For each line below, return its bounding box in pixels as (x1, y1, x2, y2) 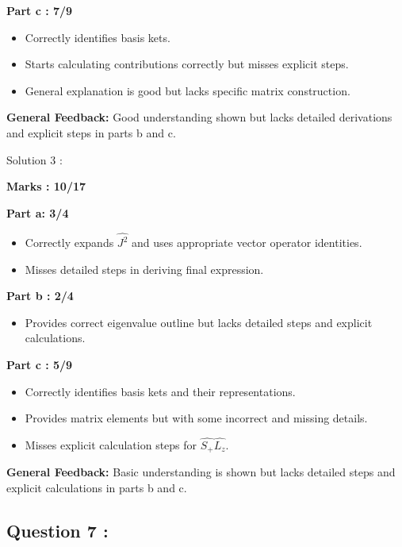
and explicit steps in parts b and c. (6, 124, 176, 141)
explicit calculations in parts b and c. (6, 480, 187, 496)
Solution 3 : (6, 151, 63, 168)
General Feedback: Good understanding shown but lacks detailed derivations (6, 109, 392, 125)
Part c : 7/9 (6, 2, 73, 18)
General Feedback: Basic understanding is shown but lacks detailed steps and (6, 464, 396, 480)
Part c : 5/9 (6, 356, 73, 373)
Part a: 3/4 (6, 204, 69, 221)
